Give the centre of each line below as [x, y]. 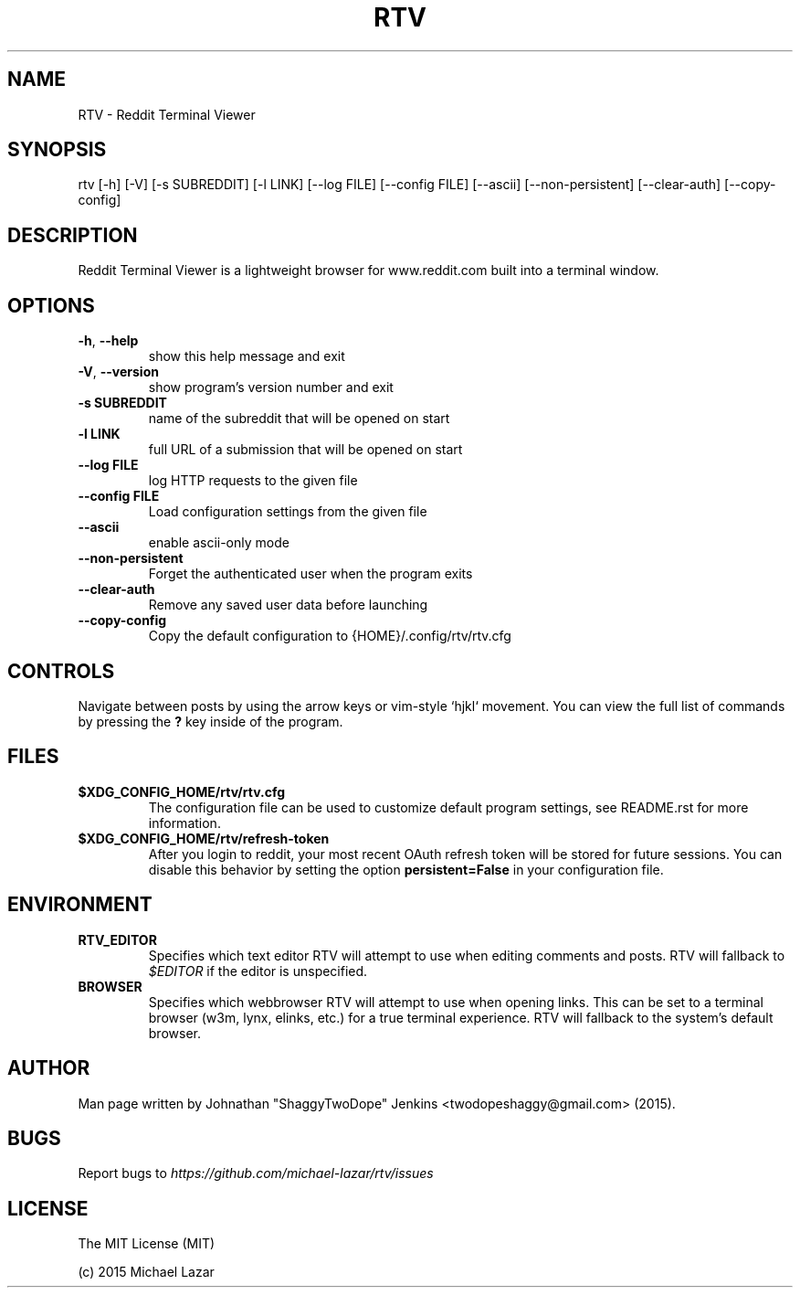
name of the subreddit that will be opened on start [299, 419]
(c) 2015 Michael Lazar [146, 1272]
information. [184, 823]
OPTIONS [51, 305]
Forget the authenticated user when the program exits [311, 574]
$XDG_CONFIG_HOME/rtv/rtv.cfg [182, 791]
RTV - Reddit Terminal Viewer [167, 114]
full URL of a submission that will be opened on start [305, 450]
